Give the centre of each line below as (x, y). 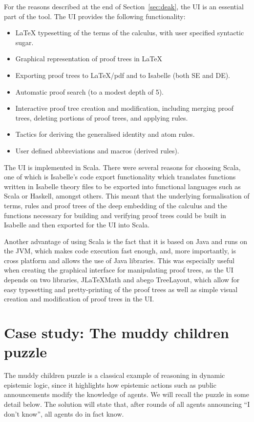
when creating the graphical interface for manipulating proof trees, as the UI (119, 270)
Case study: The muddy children (116, 333)
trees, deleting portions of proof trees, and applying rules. (102, 117)
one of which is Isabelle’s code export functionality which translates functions (120, 177)
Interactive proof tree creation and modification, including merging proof (125, 108)
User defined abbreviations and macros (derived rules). (97, 150)
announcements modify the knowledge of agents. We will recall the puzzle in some (127, 394)
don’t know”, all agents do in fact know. (64, 413)
